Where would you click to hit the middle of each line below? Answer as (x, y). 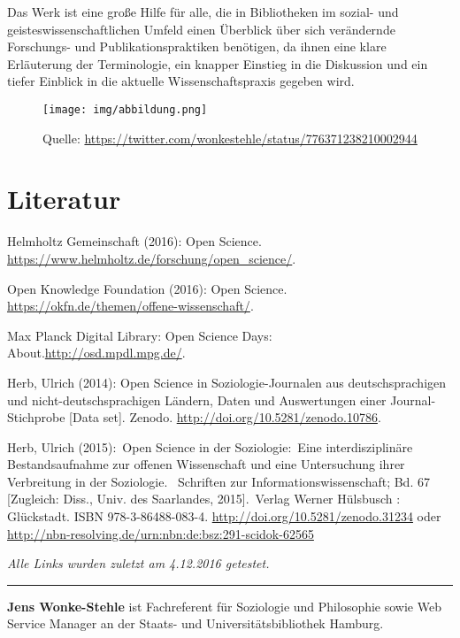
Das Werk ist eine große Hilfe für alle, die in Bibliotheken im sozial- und (203, 12)
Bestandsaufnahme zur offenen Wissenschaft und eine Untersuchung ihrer (206, 464)
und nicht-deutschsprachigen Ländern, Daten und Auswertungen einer (197, 400)
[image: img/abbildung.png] (125, 109)
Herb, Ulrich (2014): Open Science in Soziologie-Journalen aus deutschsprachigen (227, 382)
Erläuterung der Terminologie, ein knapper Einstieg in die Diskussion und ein (218, 63)
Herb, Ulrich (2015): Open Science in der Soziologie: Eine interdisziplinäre (210, 446)
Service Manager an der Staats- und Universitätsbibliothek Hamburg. (195, 623)
